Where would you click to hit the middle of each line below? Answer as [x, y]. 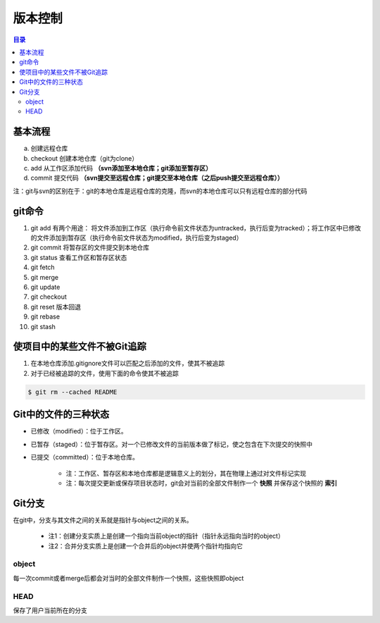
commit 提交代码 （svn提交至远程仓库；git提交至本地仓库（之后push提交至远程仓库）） [157, 178]
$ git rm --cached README [72, 392]
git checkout [49, 297]
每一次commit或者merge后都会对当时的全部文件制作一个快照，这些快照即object [128, 578]
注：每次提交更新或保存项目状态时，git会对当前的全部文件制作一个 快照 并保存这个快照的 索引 [202, 483]
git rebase [45, 316]
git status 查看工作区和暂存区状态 [79, 257]
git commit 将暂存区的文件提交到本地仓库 [90, 247]
